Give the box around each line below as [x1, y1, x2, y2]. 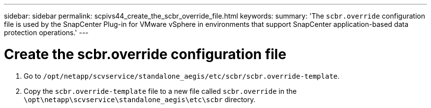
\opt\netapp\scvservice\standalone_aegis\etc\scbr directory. [24, 95, 256, 104]
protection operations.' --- [4, 28, 89, 37]
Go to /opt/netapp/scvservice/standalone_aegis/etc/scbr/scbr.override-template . [24, 71, 340, 80]
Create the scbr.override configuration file [4, 45, 286, 63]
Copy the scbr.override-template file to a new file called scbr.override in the [24, 86, 297, 95]
